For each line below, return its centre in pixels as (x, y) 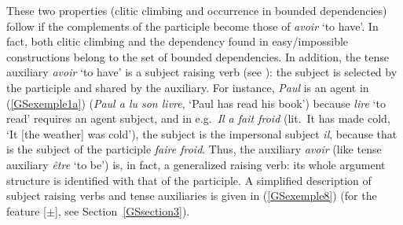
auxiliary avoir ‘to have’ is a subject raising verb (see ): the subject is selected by (202, 72)
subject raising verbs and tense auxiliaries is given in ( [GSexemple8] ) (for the (192, 195)
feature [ (26, 210)
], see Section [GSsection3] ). (122, 210)
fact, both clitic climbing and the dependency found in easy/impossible (178, 41)
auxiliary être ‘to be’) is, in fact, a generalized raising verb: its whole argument (196, 164)
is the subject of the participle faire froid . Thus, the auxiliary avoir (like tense (194, 149)
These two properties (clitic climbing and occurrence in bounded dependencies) (197, 10)
